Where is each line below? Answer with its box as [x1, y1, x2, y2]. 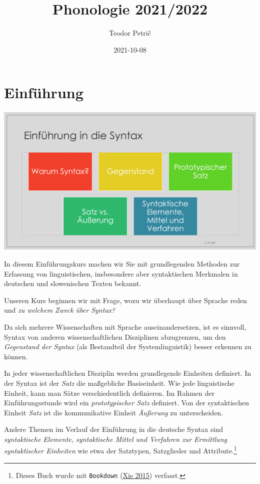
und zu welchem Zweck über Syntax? [4, 305, 115, 315]
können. [4, 351, 28, 361]
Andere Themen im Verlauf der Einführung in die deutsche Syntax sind [4, 424, 223, 434]
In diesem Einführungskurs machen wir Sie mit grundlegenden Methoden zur [4, 258, 240, 269]
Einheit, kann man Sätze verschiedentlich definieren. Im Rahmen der [4, 387, 214, 398]
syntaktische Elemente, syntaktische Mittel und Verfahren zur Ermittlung [4, 433, 227, 444]
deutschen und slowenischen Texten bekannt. [4, 278, 141, 289]
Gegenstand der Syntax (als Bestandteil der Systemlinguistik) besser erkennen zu [4, 341, 251, 352]
